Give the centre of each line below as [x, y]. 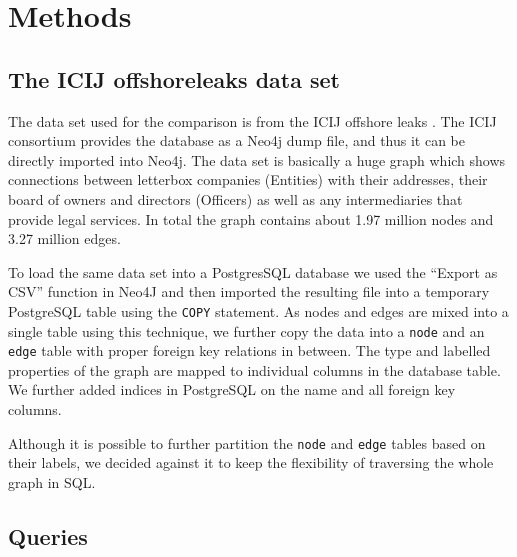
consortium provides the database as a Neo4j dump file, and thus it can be [237, 140]
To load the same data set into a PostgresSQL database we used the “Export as [253, 271]
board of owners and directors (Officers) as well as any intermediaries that [235, 198]
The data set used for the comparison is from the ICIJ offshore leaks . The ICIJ [252, 120]
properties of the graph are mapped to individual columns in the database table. [254, 369]
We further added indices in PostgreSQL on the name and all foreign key [232, 389]
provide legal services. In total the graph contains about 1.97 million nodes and [251, 218]
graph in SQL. [52, 481]
